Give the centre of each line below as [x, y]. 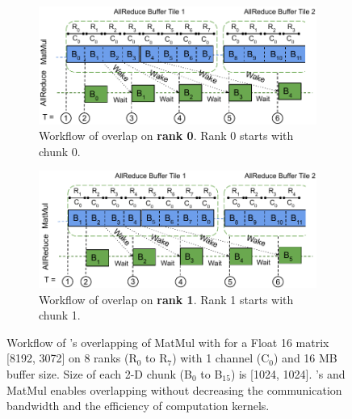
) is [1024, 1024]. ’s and [288, 373]
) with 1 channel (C [221, 358]
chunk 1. [60, 315]
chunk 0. [60, 151]
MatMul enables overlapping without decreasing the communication [174, 389]
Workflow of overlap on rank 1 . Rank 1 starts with [166, 299]
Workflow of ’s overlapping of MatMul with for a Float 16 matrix [168, 342]
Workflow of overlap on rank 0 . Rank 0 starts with [166, 135]
